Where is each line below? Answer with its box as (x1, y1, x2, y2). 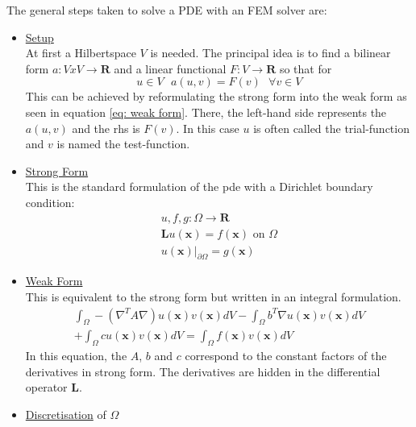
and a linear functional (114, 60, 227, 77)
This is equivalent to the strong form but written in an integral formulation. (25, 288, 401, 305)
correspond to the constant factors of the (185, 347, 387, 364)
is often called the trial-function (253, 119, 410, 136)
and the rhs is (72, 119, 140, 136)
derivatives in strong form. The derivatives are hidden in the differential (25, 363, 381, 379)
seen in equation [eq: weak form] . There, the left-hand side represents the (25, 103, 387, 120)
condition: (25, 193, 75, 210)
